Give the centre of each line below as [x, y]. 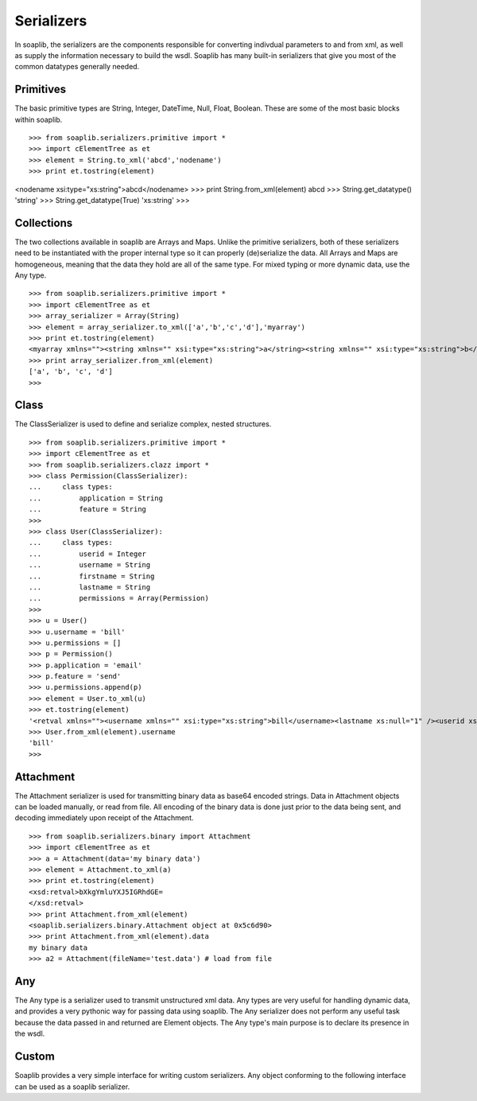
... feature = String [88, 510]
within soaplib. [39, 119]
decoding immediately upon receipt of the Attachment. [104, 818]
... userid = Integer [88, 554]
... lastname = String [90, 587]
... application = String [96, 498]
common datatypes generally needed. [77, 67]
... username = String [90, 565]
